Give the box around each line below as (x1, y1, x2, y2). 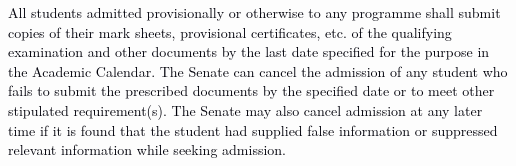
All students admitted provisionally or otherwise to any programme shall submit (8, 2, 501, 22)
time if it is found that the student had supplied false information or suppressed (8, 119, 498, 140)
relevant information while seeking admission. (8, 139, 286, 160)
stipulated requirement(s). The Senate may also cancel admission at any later (8, 99, 483, 120)
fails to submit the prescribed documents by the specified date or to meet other (8, 80, 495, 101)
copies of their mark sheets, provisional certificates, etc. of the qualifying (8, 21, 452, 42)
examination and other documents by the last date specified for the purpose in (8, 41, 490, 62)
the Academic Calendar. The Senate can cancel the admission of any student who (8, 60, 508, 81)
